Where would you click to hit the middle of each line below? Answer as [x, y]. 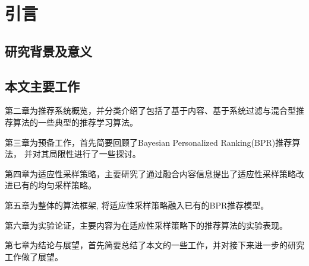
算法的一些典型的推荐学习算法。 [75, 122]
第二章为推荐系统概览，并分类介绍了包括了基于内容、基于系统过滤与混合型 [150, 110]
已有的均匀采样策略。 [54, 185]
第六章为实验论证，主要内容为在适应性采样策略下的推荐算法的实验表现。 [146, 225]
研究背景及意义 [48, 51]
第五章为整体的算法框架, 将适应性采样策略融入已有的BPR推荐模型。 [137, 205]
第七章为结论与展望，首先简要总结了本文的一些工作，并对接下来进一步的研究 [154, 245]
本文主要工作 [42, 86]
